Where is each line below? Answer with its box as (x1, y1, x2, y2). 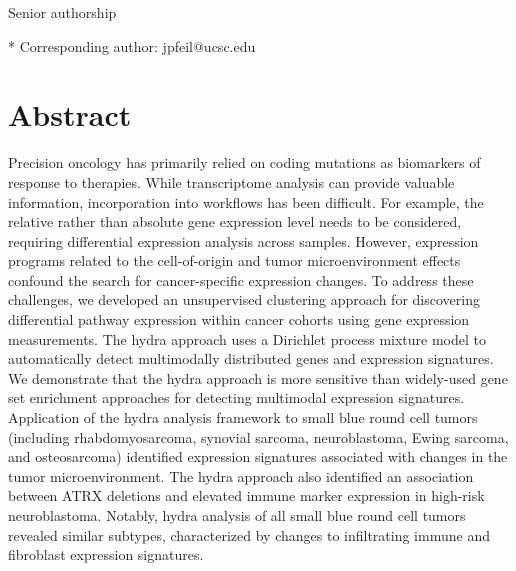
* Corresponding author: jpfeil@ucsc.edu (8, 35, 256, 56)
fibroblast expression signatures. (8, 544, 204, 565)
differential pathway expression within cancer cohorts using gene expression (8, 309, 470, 330)
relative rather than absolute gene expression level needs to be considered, (8, 211, 462, 232)
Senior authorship (8, 2, 117, 22)
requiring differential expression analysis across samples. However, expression (8, 230, 479, 251)
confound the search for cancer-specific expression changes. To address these (8, 269, 474, 290)
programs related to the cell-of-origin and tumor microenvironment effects (8, 250, 461, 271)
